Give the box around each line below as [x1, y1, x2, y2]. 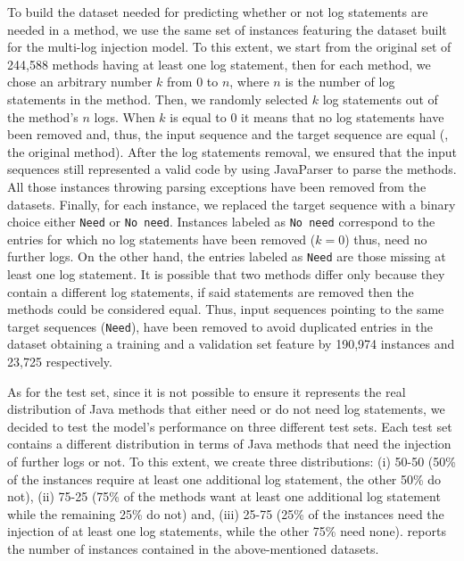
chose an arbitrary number [7, 72, 153, 91]
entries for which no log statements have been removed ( [7, 229, 316, 248]
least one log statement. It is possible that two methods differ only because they [7, 265, 445, 284]
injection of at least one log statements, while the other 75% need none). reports [7, 522, 446, 540]
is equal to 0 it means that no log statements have [170, 107, 444, 126]
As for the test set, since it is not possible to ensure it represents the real [7, 382, 406, 400]
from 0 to [167, 72, 219, 91]
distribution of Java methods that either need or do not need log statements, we [7, 400, 445, 418]
